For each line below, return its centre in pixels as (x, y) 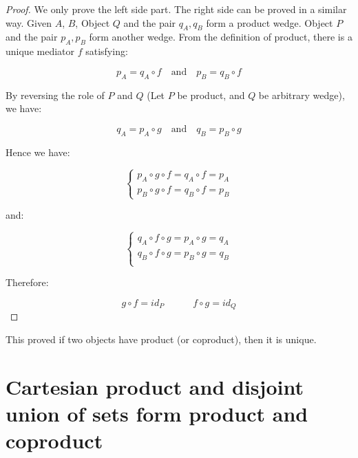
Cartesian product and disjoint (155, 386)
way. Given (29, 22)
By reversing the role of (55, 95)
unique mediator (40, 51)
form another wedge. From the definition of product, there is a (221, 37)
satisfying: (107, 51)
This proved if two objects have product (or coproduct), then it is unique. (161, 339)
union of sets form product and (157, 413)
